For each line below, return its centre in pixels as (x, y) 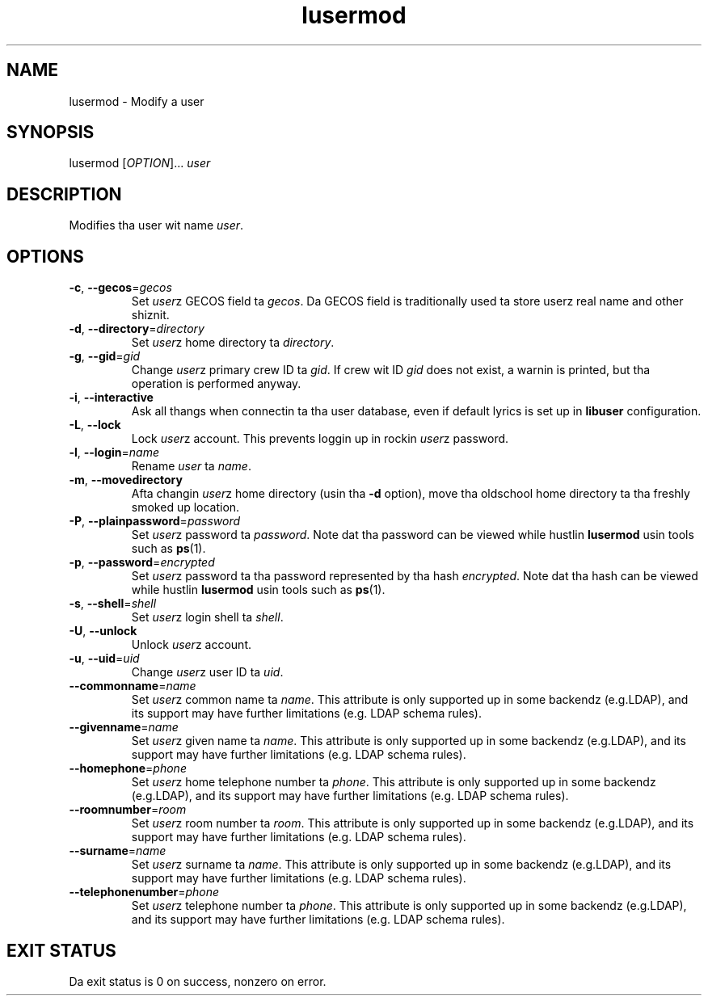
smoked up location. (185, 507)
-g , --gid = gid (105, 356)
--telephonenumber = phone (144, 892)
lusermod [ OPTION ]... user (140, 163)
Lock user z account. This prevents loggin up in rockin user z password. (320, 439)
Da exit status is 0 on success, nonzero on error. (198, 981)
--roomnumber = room (128, 810)
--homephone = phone (128, 768)
